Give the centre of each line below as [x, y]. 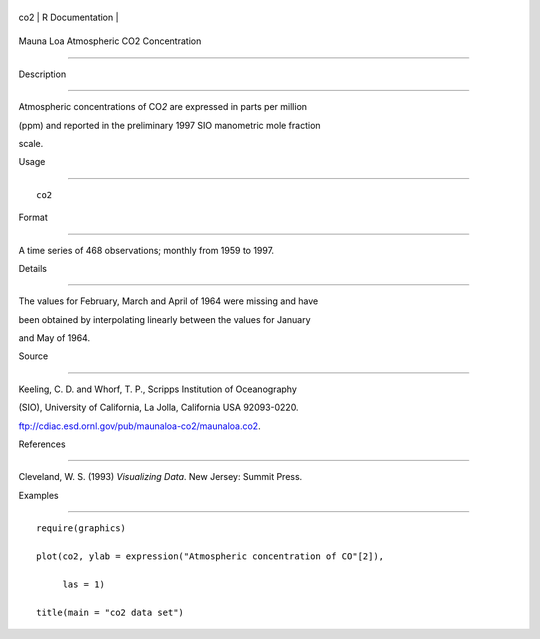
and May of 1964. [54, 338]
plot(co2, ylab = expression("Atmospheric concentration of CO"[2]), [210, 556]
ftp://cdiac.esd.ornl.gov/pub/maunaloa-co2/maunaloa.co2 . [139, 426]
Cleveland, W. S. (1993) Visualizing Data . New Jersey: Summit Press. [160, 477]
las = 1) [83, 584]
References [42, 444]
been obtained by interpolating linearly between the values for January [164, 319]
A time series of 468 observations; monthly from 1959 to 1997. [146, 250]
